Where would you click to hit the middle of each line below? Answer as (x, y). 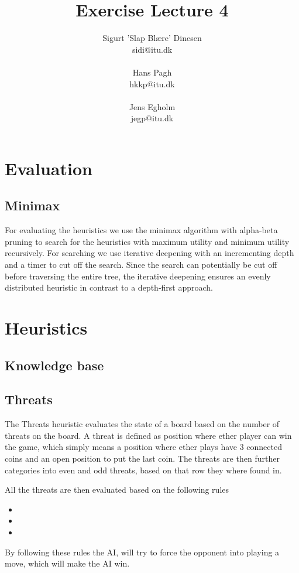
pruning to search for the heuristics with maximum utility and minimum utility (147, 241)
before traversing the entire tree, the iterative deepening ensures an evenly (138, 276)
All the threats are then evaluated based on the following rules (117, 490)
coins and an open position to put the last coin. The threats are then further (142, 458)
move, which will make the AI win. (67, 563)
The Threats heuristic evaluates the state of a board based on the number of (142, 424)
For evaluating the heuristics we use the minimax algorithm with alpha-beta (141, 230)
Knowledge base (54, 365)
